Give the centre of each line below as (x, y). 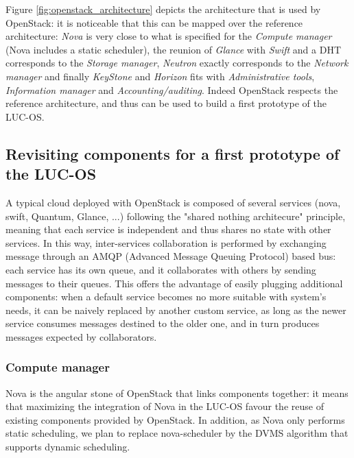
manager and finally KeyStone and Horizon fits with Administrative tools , (160, 76)
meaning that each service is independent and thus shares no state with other (168, 229)
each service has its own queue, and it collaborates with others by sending (161, 269)
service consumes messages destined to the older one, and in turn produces (163, 323)
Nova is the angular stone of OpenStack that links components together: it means (177, 393)
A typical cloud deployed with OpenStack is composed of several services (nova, (173, 202)
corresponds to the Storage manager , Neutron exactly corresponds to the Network (177, 63)
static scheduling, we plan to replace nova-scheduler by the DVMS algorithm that (177, 433)
